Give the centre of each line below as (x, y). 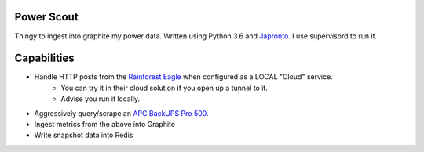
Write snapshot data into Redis (84, 135)
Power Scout (46, 17)
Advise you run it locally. (101, 99)
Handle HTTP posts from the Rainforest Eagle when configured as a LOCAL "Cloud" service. (183, 77)
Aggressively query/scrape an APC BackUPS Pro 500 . (121, 113)
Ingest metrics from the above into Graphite (105, 124)
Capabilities (44, 58)
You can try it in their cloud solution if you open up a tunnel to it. (164, 88)
